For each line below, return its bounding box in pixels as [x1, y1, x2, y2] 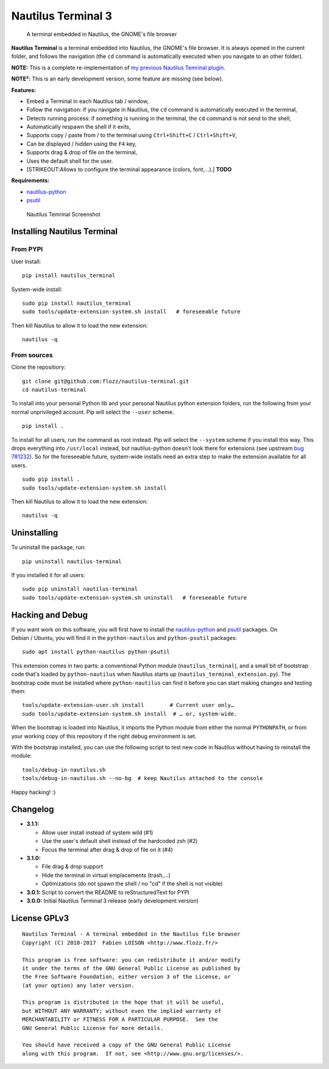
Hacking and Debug [11, 609, 88, 620]
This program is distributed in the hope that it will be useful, [22, 999, 225, 1006]
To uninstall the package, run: [11, 544, 86, 551]
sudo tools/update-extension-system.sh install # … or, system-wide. [22, 710, 238, 717]
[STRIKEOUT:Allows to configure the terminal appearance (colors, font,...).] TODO [26, 166, 232, 173]
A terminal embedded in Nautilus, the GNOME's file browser [26, 30, 177, 38]
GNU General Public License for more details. [22, 1025, 164, 1031]
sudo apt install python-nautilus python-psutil [22, 648, 170, 655]
